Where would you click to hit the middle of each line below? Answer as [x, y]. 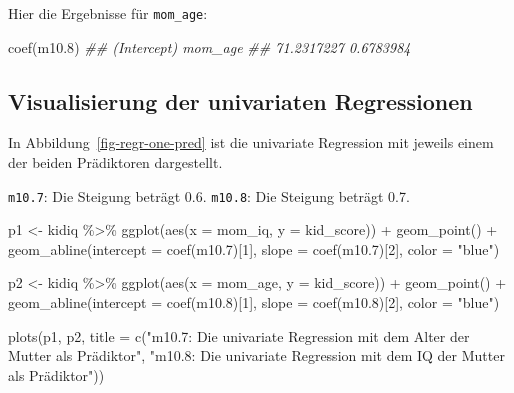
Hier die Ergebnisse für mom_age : [108, 13]
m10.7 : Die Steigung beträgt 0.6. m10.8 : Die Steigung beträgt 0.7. [209, 195]
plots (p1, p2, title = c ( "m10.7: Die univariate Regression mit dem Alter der [239, 335]
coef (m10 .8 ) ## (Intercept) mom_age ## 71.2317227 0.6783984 [209, 46]
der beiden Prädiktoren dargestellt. [115, 162]
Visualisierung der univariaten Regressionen [240, 100]
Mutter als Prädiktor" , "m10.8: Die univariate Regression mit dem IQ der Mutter [256, 355]
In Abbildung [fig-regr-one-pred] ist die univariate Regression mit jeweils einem [251, 142]
